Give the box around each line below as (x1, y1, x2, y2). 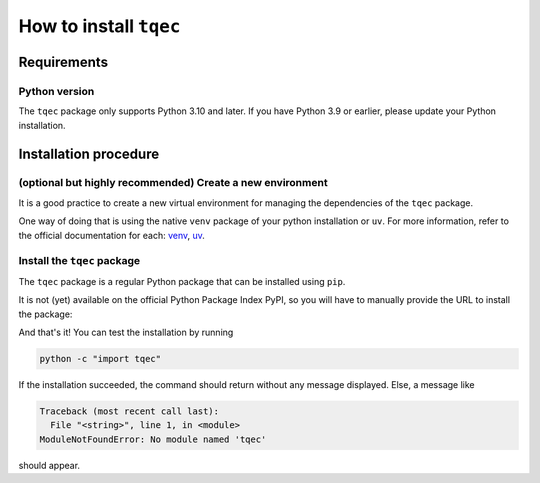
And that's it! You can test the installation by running (18, 326, 234, 338)
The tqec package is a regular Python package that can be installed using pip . (18, 275, 346, 287)
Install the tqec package (18, 254, 141, 268)
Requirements (18, 53, 109, 70)
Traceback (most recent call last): (39, 405, 220, 417)
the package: (18, 308, 73, 320)
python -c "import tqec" (39, 353, 162, 364)
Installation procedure (18, 145, 160, 162)
